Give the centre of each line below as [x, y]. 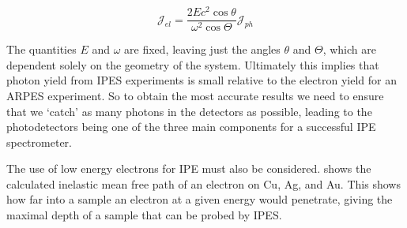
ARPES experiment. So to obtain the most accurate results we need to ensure [195, 95]
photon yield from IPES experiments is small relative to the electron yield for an [202, 80]
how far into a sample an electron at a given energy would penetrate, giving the [200, 199]
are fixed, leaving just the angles [202, 49]
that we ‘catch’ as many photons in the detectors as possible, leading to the [189, 111]
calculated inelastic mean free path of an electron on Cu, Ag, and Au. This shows [203, 183]
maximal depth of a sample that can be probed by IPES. [144, 215]
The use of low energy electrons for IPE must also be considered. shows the [189, 168]
